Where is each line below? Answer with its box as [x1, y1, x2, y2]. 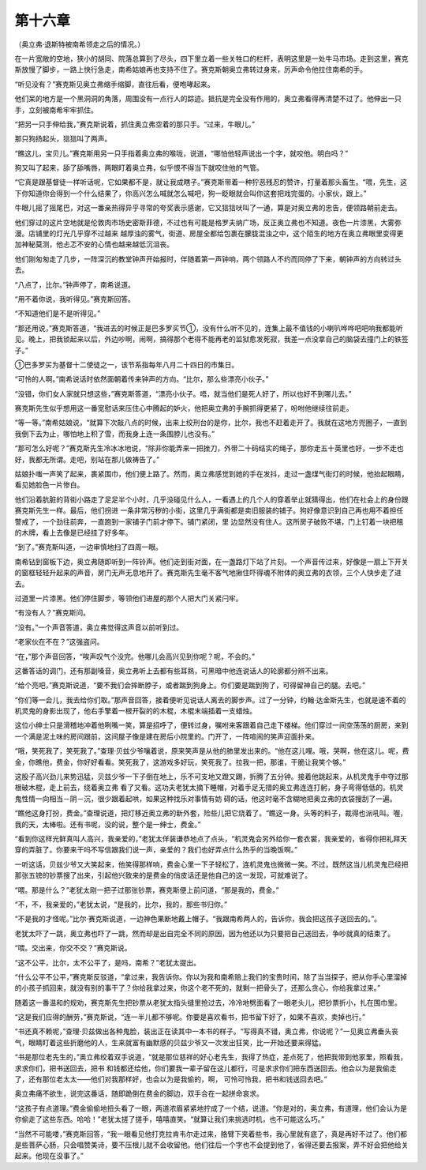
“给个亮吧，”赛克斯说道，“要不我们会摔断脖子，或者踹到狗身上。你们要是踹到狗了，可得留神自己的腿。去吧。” [14, 680, 366, 690]
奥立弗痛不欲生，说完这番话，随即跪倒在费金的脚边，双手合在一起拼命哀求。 [14, 1089, 263, 1098]
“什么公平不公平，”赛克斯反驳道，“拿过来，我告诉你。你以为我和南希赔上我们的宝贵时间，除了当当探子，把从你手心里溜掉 [14, 972, 408, 981]
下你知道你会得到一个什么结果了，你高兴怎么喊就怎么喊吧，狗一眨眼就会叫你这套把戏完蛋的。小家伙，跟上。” [14, 188, 367, 198]
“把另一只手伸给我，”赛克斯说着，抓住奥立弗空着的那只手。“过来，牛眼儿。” [14, 119, 256, 129]
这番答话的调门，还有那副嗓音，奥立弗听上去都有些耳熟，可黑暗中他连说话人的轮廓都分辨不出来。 [14, 666, 333, 675]
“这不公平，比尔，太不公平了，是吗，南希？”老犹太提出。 [14, 957, 201, 967]
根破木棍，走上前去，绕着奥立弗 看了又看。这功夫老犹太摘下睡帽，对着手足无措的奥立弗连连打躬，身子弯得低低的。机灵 [14, 783, 404, 792]
